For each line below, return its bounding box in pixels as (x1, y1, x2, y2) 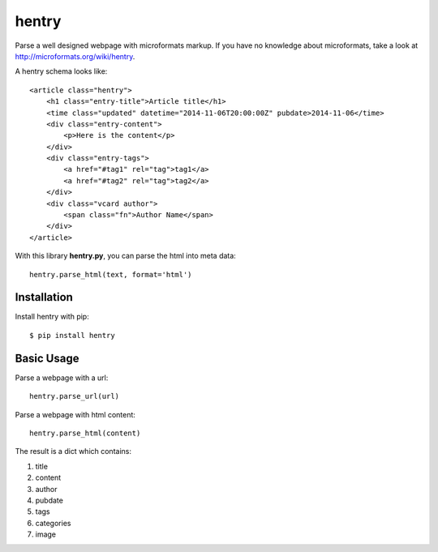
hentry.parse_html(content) (29, 428, 141, 438)
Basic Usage (15, 351, 79, 365)
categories (35, 518, 71, 528)
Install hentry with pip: (15, 312, 89, 322)
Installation (15, 290, 73, 304)
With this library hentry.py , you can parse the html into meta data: (15, 251, 237, 261)
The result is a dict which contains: (15, 447, 131, 456)
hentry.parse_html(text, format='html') (29, 270, 192, 279)
